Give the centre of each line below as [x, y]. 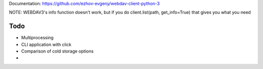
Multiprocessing [37, 38]
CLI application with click [46, 44]
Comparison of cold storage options [57, 51]
